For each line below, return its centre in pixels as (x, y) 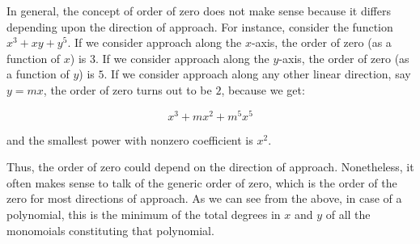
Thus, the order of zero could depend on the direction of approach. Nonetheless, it (210, 167)
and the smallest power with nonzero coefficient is (130, 139)
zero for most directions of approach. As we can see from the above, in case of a (204, 198)
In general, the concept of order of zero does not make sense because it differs (199, 11)
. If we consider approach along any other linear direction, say (257, 74)
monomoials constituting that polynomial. (110, 230)
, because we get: (263, 89)
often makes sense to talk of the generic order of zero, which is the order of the (202, 182)
